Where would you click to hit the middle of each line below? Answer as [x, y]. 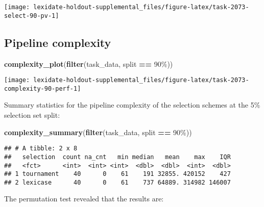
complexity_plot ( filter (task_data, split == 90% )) [89, 63]
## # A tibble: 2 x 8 [41, 149]
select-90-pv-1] [32, 16]
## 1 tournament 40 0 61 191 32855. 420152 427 [117, 174]
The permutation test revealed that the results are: [84, 199]
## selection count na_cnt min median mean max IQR [117, 157]
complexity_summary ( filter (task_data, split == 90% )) [98, 132]
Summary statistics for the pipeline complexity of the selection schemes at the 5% [132, 105]
